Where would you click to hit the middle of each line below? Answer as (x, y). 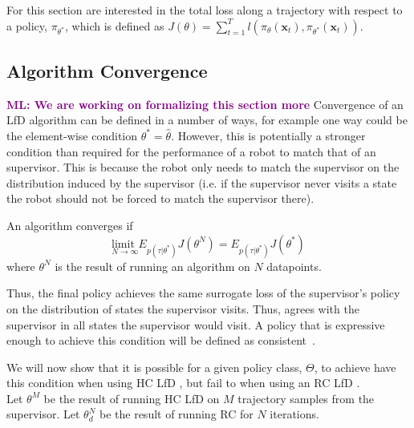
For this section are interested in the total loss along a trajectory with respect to (205, 10)
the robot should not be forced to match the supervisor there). (160, 198)
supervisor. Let (43, 414)
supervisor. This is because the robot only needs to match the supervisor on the (203, 167)
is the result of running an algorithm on (152, 266)
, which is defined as (115, 25)
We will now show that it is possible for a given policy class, (154, 367)
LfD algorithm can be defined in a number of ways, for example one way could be (207, 120)
